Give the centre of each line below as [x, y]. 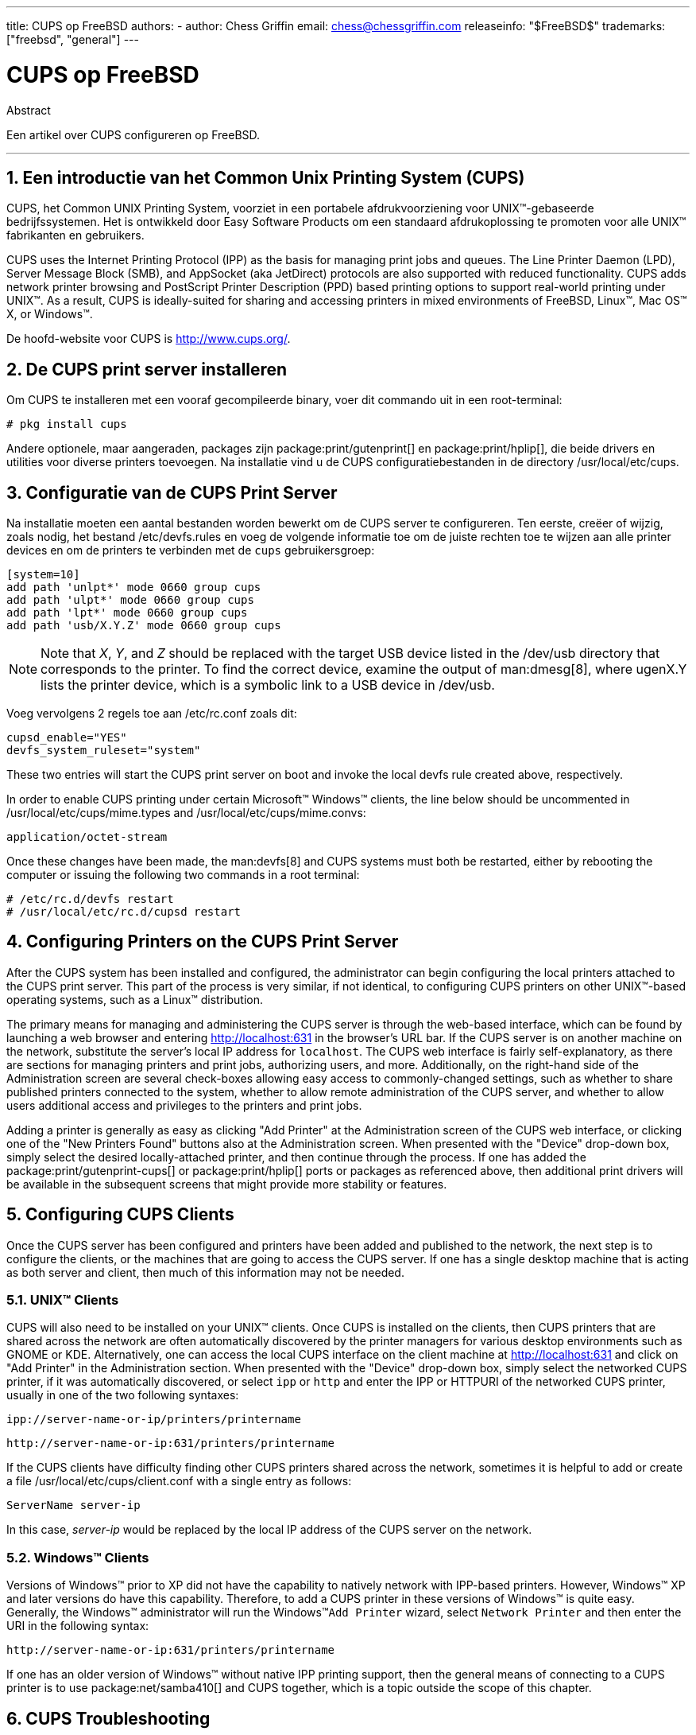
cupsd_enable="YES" [67, 738]
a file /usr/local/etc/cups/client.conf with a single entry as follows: [179, 1481]
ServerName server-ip [73, 1505]
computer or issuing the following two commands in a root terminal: [183, 875]
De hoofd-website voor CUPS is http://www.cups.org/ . [149, 339]
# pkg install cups [67, 424]
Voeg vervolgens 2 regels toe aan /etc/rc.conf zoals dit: [152, 714]
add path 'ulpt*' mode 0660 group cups [130, 600]
